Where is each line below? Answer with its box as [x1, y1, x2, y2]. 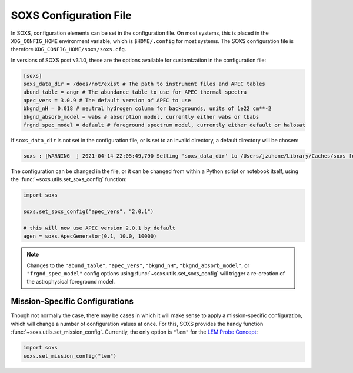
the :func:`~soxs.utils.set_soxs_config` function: [11, 176, 127, 183]
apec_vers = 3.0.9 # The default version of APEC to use [23, 97, 191, 104]
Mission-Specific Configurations [11, 297, 134, 307]
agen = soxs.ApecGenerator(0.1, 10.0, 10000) [23, 233, 157, 239]
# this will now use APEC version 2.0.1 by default [23, 224, 176, 231]
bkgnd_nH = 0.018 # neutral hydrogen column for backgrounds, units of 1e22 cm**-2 [23, 105, 272, 112]
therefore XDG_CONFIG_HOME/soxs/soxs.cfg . [11, 46, 126, 53]
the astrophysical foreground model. [26, 278, 115, 285]
